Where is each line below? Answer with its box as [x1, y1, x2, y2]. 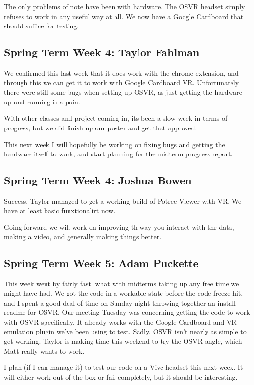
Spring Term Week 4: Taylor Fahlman [4, 45, 200, 60]
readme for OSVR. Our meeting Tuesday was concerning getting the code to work [4, 307, 250, 317]
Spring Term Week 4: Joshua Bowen [4, 173, 192, 188]
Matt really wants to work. [4, 345, 85, 356]
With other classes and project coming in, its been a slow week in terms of [4, 113, 228, 123]
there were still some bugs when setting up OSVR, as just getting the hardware [4, 87, 242, 97]
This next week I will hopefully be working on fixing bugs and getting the [4, 139, 225, 149]
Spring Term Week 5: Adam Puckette [4, 255, 199, 270]
